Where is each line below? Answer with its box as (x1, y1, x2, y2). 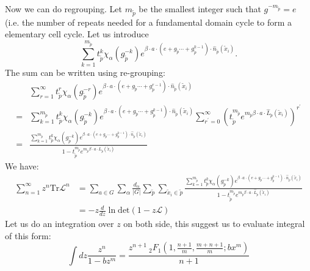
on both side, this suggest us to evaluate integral (123, 217, 305, 230)
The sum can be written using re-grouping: (5, 65, 165, 78)
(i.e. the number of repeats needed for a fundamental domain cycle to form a (5, 15, 292, 28)
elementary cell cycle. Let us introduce (5, 28, 149, 40)
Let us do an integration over (5, 217, 114, 230)
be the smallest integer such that (139, 2, 261, 15)
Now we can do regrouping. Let (5, 2, 122, 15)
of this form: (5, 229, 51, 242)
